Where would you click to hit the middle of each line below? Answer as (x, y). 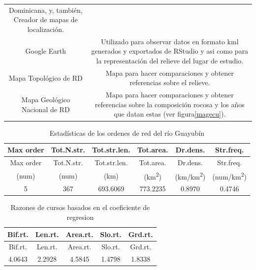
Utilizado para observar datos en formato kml (170, 41)
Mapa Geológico (46, 100)
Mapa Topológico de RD (46, 77)
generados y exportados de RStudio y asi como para (170, 51)
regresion (80, 217)
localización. (46, 29)
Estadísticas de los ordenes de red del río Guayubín (127, 133)
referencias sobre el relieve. (170, 82)
